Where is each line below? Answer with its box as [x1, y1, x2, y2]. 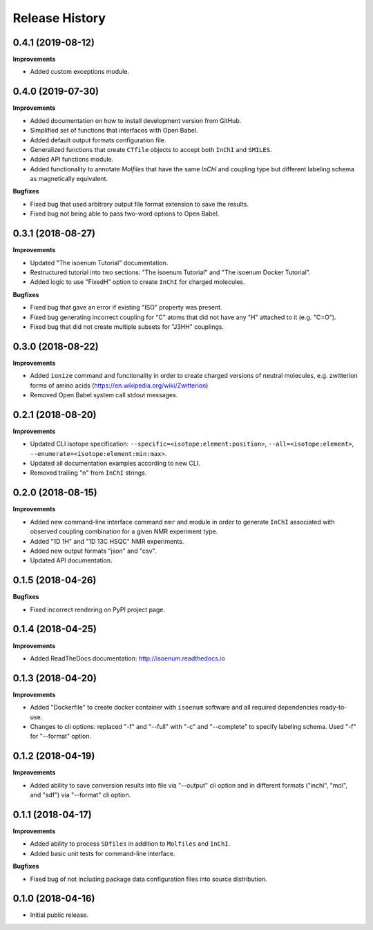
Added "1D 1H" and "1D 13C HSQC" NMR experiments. [30, 537, 184, 545]
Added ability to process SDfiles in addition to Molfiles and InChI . [30, 839, 231, 848]
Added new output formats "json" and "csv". [30, 547, 157, 555]
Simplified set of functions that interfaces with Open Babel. [30, 126, 198, 135]
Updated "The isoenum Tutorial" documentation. [30, 258, 169, 267]
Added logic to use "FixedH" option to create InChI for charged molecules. [30, 278, 245, 286]
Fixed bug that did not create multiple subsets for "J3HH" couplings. [30, 322, 224, 331]
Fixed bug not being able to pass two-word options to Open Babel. [30, 209, 220, 218]
